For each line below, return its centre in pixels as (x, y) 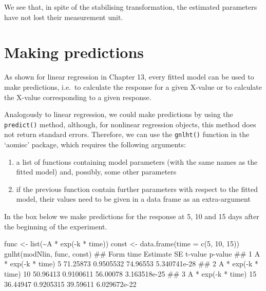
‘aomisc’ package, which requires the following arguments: (95, 144)
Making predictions (74, 52)
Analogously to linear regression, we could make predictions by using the (119, 114)
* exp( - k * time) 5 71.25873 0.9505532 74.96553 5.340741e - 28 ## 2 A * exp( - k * (131, 264)
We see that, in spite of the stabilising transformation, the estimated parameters (131, 7)
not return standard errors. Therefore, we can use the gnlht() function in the (127, 134)
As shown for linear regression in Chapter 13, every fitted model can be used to (129, 77)
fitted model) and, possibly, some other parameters (96, 172)
